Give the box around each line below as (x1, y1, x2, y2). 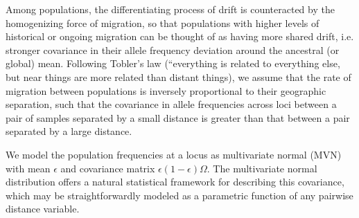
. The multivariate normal (207, 161, 317, 175)
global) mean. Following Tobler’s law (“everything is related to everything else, (6, 56, 340, 71)
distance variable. (6, 201, 80, 216)
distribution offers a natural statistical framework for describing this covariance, (6, 174, 344, 189)
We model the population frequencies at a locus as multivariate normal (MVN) (6, 147, 342, 161)
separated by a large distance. (6, 124, 132, 138)
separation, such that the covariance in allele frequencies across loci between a (6, 97, 337, 111)
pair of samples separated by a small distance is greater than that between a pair (6, 110, 350, 125)
